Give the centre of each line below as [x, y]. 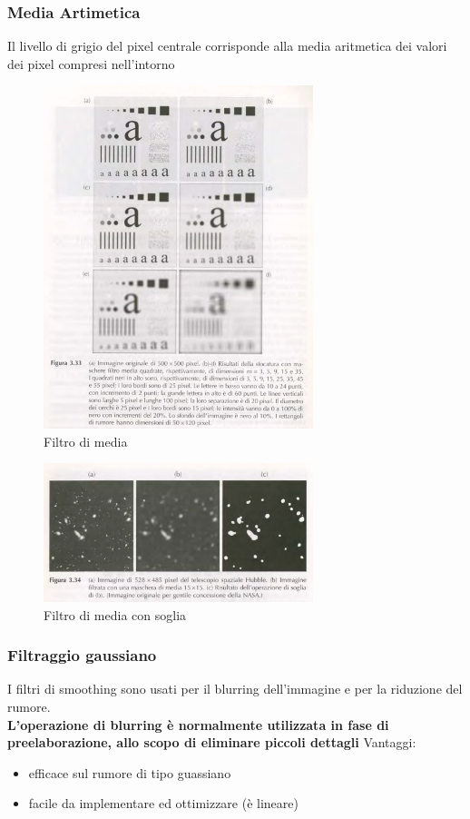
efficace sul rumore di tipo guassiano [130, 772]
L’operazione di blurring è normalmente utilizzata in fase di [198, 724]
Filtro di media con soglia [115, 614]
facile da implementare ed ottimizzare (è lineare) [163, 803]
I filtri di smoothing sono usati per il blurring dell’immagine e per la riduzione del [235, 689]
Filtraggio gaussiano [82, 655]
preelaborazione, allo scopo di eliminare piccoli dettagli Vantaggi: [212, 742]
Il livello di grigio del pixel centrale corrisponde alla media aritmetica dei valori [227, 46]
